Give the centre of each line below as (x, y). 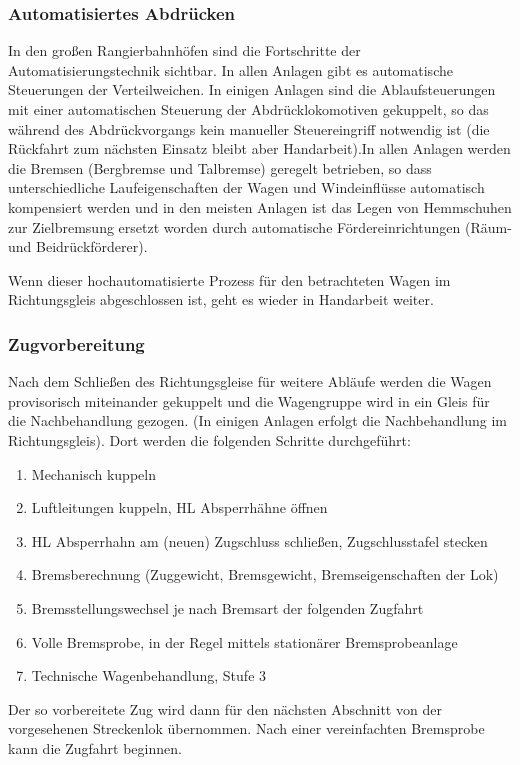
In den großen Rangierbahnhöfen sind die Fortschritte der (184, 50)
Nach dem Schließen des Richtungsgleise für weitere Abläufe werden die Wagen (250, 381)
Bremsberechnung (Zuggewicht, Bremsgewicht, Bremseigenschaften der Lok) (265, 574)
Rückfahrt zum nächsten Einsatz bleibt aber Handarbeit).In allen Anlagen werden (259, 148)
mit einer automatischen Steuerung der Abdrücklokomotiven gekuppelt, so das (248, 109)
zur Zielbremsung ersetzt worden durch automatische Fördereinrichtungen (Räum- (260, 226)
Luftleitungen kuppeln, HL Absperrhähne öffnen (179, 507)
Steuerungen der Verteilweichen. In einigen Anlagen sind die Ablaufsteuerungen (252, 89)
